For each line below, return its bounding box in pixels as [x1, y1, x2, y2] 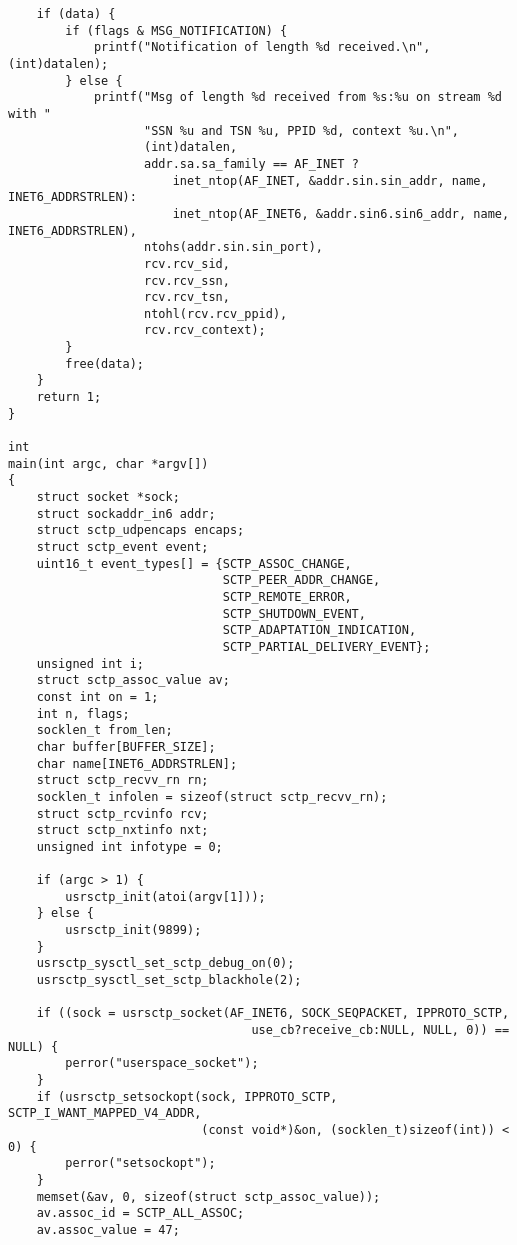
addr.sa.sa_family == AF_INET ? [144, 156, 359, 171]
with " [8, 106, 51, 121]
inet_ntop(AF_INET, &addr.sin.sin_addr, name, [172, 173, 488, 188]
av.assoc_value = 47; [36, 1222, 180, 1237]
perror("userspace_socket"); [65, 1056, 259, 1071]
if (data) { [36, 7, 116, 21]
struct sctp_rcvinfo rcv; [36, 806, 209, 821]
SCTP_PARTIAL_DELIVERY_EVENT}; [222, 639, 431, 654]
